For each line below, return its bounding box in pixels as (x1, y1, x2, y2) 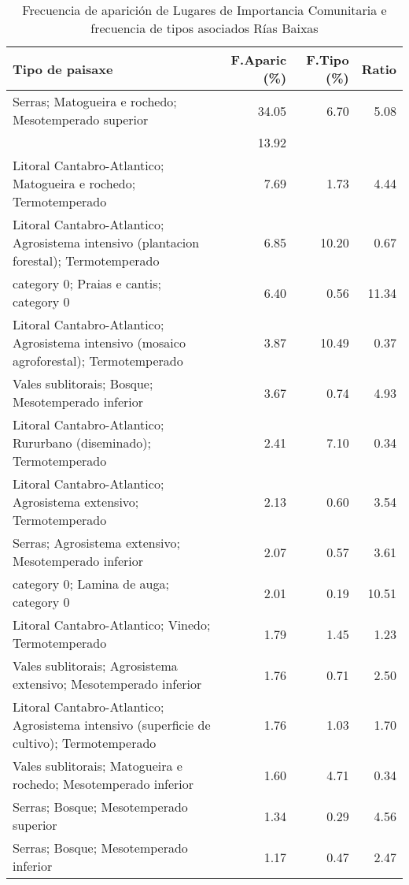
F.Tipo (306, 50, 349, 69)
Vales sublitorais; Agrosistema (13, 656, 178, 675)
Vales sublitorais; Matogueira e (13, 757, 182, 775)
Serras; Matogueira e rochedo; (13, 92, 177, 110)
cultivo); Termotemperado (13, 734, 157, 752)
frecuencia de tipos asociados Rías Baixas (90, 19, 319, 37)
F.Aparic (230, 50, 287, 69)
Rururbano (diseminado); (13, 433, 152, 452)
